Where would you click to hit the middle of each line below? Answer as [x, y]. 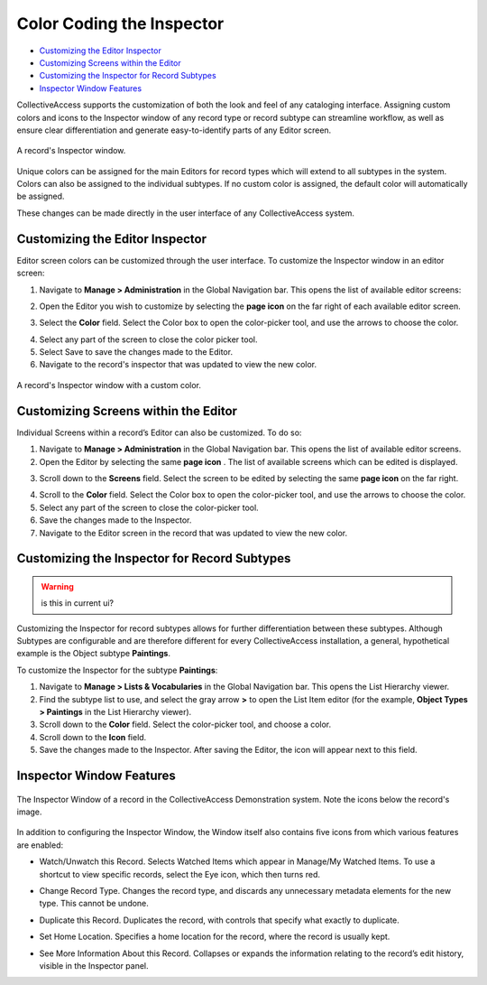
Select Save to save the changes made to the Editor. [136, 352]
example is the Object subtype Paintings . [94, 654]
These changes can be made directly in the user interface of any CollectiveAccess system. [186, 213]
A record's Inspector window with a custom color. [109, 385]
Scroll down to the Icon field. [93, 737]
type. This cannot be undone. [94, 904]
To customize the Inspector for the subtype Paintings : [117, 670]
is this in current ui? [78, 603]
